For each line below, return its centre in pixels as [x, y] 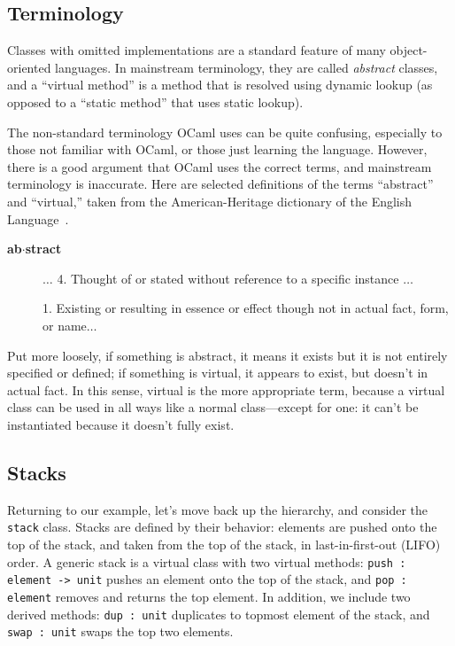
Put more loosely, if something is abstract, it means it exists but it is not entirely [227, 355]
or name [65, 325]
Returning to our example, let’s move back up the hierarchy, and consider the [217, 509]
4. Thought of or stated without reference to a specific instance [228, 278]
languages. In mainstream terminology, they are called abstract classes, [247, 67]
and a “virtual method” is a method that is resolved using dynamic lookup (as [220, 85]
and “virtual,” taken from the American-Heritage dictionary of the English [210, 201]
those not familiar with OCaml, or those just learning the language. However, [217, 149]
